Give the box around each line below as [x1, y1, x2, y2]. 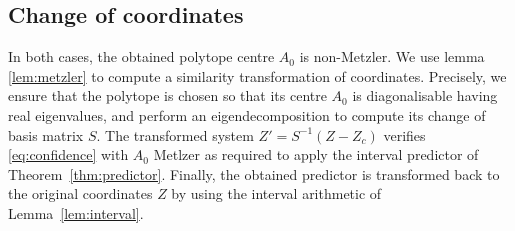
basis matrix [8, 124, 84, 145]
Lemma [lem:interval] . [8, 202, 144, 223]
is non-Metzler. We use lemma [299, 46, 485, 67]
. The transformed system [96, 124, 254, 145]
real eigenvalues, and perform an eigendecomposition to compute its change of [8, 104, 486, 125]
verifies [383, 124, 426, 145]
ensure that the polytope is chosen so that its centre [8, 85, 327, 106]
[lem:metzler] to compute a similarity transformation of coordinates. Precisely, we [8, 65, 507, 86]
